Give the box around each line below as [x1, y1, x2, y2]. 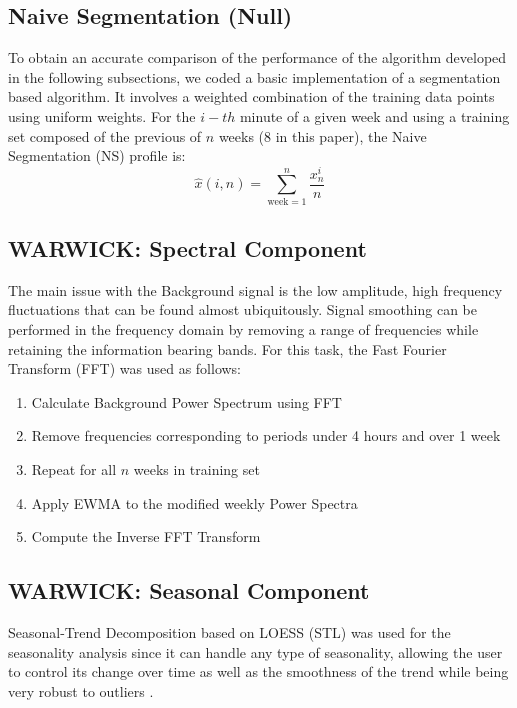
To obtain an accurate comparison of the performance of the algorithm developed [8, 47, 507, 68]
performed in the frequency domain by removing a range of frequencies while [8, 319, 479, 340]
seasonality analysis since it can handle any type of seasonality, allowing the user [8, 641, 503, 662]
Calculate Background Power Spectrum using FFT [31, 391, 342, 412]
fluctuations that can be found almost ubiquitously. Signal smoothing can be [8, 299, 477, 320]
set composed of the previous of [8, 125, 202, 146]
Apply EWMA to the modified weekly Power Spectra [31, 492, 358, 513]
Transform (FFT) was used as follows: [8, 358, 242, 379]
